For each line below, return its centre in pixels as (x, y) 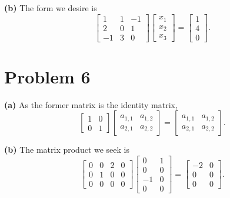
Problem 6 (47, 76)
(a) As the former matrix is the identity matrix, (91, 104)
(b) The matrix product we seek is (67, 150)
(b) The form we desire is (51, 8)
